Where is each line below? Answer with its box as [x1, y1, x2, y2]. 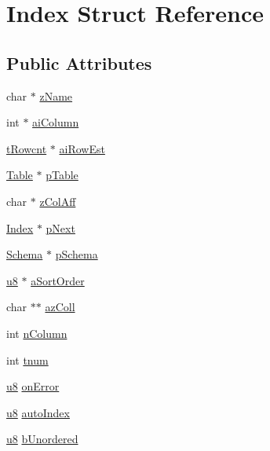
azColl [45, 299, 75, 315]
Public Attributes [6, 50, 152, 75]
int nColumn [6, 324, 67, 341]
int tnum [6, 351, 49, 368]
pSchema [55, 246, 98, 262]
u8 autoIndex [6, 404, 70, 420]
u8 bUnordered [6, 431, 78, 447]
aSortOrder [31, 272, 85, 288]
